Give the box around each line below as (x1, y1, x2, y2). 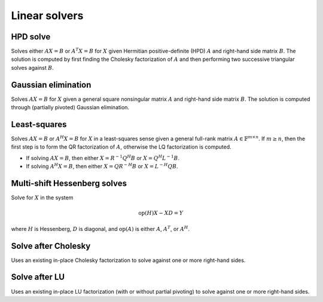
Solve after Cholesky (11, 241, 91, 251)
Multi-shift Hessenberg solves (11, 178, 127, 189)
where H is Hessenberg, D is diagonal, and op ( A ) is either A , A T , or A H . (11, 224, 190, 232)
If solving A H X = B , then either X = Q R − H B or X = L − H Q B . (26, 162, 179, 170)
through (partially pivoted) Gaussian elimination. (11, 104, 130, 111)
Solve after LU (11, 272, 65, 282)
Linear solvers (11, 9, 84, 22)
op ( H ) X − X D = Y (138, 209, 184, 217)
